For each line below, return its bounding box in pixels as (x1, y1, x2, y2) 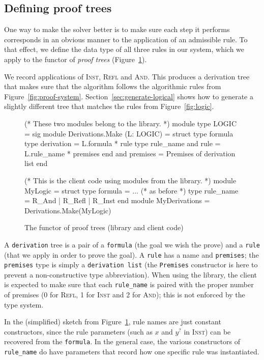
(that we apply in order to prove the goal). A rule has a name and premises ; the (4, 249, 259, 260)
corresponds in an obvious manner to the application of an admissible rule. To (4, 34, 248, 44)
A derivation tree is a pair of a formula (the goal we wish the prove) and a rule (4, 239, 260, 250)
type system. (4, 299, 44, 310)
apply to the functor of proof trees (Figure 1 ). (4, 53, 147, 64)
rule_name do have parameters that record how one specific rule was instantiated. (4, 346, 259, 357)
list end (24, 158, 48, 169)
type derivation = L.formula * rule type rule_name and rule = (24, 138, 221, 149)
